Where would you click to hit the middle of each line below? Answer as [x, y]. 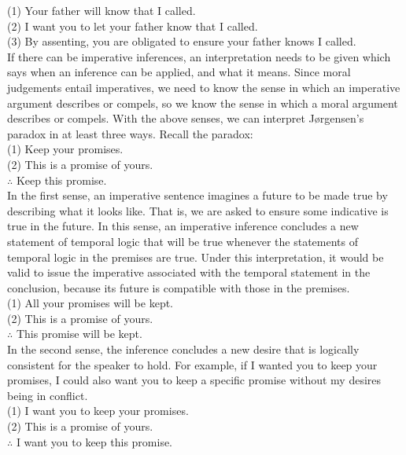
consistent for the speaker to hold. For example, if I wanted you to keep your [192, 364]
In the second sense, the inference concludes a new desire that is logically [183, 349]
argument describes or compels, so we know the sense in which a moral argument [203, 103]
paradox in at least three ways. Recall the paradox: [130, 133]
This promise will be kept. [79, 334]
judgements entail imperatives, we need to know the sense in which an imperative [204, 87]
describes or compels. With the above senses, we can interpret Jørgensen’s [186, 118]
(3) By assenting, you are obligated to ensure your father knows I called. [182, 41]
